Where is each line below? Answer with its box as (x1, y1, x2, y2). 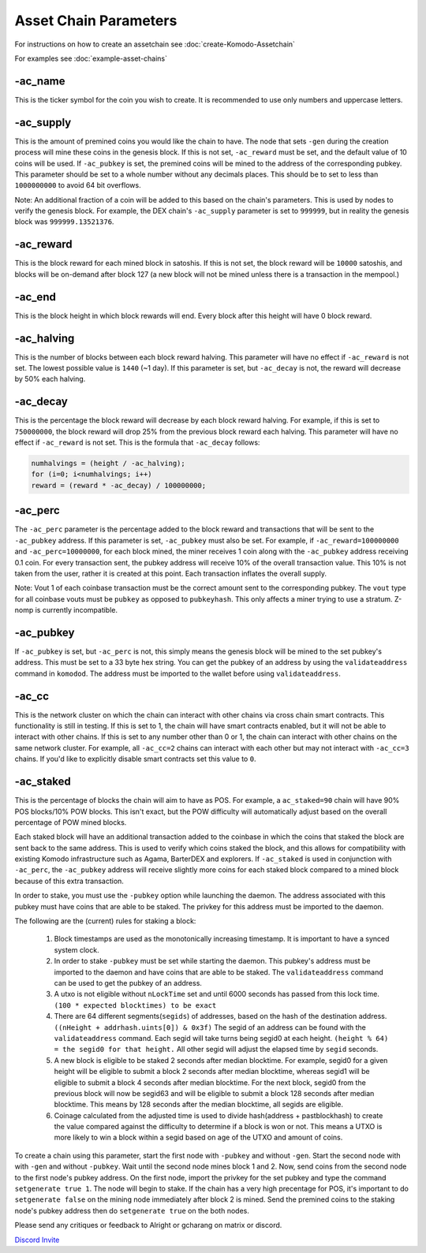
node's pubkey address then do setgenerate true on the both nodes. (14, 1206, 250, 1215)
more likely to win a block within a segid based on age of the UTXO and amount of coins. (54, 1132, 343, 1143)
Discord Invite (14, 1235, 60, 1244)
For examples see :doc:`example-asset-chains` (14, 54, 168, 63)
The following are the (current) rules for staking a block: (14, 916, 196, 926)
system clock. (54, 945, 99, 954)
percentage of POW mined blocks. (14, 817, 127, 827)
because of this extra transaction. (14, 876, 124, 886)
